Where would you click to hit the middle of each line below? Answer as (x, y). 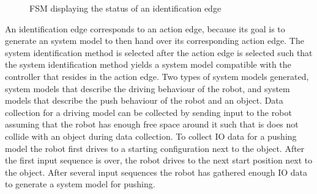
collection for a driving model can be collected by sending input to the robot (148, 112)
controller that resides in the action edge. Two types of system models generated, (157, 76)
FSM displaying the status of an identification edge (125, 8)
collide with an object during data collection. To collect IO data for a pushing (151, 136)
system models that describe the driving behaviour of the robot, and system (147, 88)
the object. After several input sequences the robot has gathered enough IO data (156, 172)
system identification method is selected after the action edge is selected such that (159, 52)
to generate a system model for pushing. (80, 184)
